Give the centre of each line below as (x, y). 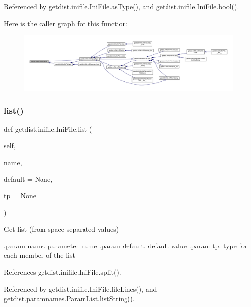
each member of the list (40, 255)
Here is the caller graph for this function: (66, 23)
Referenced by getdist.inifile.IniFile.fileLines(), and (81, 288)
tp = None (20, 195)
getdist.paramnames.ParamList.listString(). (69, 298)
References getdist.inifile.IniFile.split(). (63, 272)
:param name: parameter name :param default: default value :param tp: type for (126, 245)
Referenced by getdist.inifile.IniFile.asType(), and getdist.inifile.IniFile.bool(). (122, 6)
